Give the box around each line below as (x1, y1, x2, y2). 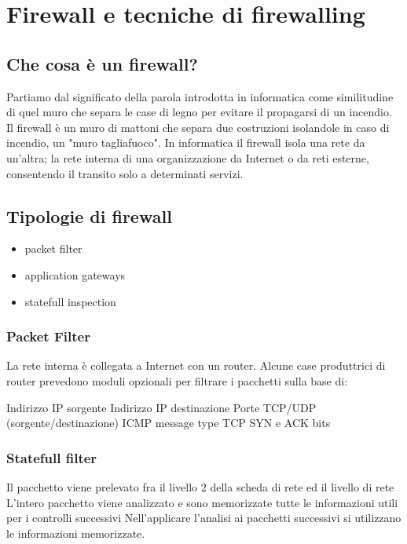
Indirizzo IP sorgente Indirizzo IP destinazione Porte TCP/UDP (6, 399, 317, 415)
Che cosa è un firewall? (6, 51, 198, 75)
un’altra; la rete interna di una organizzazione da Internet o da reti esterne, (6, 149, 369, 166)
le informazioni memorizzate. (6, 524, 145, 541)
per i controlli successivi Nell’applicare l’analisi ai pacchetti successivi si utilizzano (6, 509, 401, 526)
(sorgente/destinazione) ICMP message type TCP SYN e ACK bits (6, 414, 331, 431)
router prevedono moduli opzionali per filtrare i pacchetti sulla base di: (6, 372, 348, 389)
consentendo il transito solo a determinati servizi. (6, 165, 244, 181)
